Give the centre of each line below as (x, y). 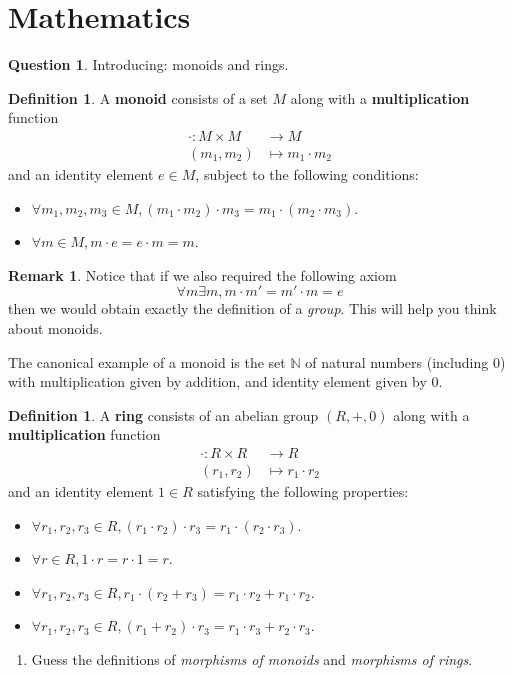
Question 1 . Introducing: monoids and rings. (148, 64)
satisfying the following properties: (303, 490)
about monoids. (55, 327)
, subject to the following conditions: (307, 173)
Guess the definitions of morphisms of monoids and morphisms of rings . (252, 658)
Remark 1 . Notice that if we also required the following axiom (202, 274)
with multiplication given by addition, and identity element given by (217, 381)
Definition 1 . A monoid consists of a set (138, 97)
